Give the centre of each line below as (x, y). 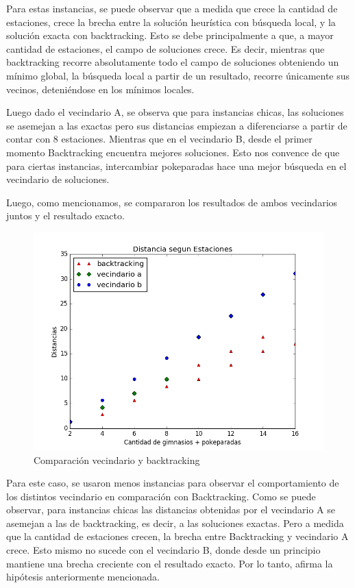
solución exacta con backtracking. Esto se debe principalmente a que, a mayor (170, 35)
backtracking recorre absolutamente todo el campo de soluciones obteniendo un (173, 62)
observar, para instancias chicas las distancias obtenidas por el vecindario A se (171, 510)
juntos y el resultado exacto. (65, 216)
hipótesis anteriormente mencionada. (83, 577)
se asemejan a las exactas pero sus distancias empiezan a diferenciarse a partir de (177, 125)
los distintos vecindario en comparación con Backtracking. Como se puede (161, 496)
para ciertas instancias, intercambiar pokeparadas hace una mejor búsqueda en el (176, 166)
